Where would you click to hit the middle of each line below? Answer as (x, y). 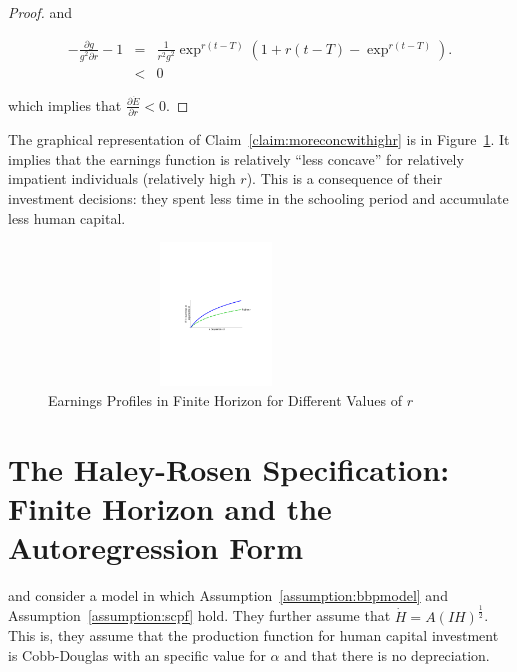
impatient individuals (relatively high (122, 178)
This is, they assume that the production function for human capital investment (253, 635)
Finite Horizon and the (170, 507)
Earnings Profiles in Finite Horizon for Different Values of (225, 399)
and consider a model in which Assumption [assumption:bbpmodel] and (228, 594)
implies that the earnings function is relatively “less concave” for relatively (236, 158)
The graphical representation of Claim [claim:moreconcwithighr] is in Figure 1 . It (259, 139)
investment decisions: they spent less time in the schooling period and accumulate (258, 198)
